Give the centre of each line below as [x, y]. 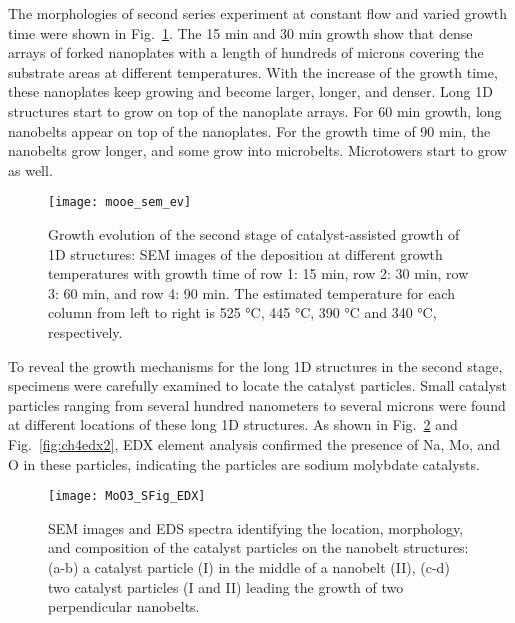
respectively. [85, 331]
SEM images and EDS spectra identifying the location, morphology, [256, 527]
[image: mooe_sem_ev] [120, 202]
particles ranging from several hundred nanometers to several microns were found [257, 404]
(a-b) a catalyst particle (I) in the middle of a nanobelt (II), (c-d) [249, 566]
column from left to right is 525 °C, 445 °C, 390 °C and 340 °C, [242, 312]
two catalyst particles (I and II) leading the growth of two [226, 586]
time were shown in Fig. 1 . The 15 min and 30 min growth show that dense [240, 32]
